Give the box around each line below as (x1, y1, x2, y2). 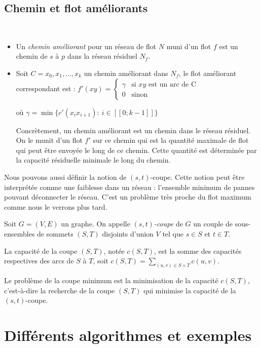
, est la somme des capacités (154, 245, 242, 256)
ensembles (4, 228, 35, 239)
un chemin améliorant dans (84, 67, 168, 78)
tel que (162, 228, 183, 239)
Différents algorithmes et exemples (4, 324, 252, 345)
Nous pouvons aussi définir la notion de (4, 171, 127, 182)
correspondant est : (16, 83, 76, 93)
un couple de (193, 218, 233, 229)
